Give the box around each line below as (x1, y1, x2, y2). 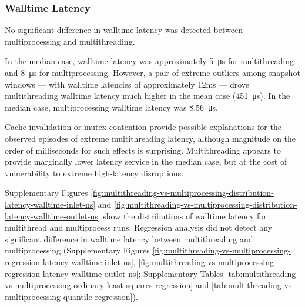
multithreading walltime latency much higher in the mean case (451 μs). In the (5, 89, 290, 102)
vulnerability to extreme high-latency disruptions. (5, 166, 184, 179)
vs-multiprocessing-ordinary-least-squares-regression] (5, 279, 193, 291)
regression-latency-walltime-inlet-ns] (5, 255, 133, 268)
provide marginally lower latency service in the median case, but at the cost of (5, 155, 287, 168)
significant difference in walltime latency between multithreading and (5, 232, 253, 245)
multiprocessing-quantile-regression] (5, 290, 133, 302)
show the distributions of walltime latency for (103, 209, 267, 222)
